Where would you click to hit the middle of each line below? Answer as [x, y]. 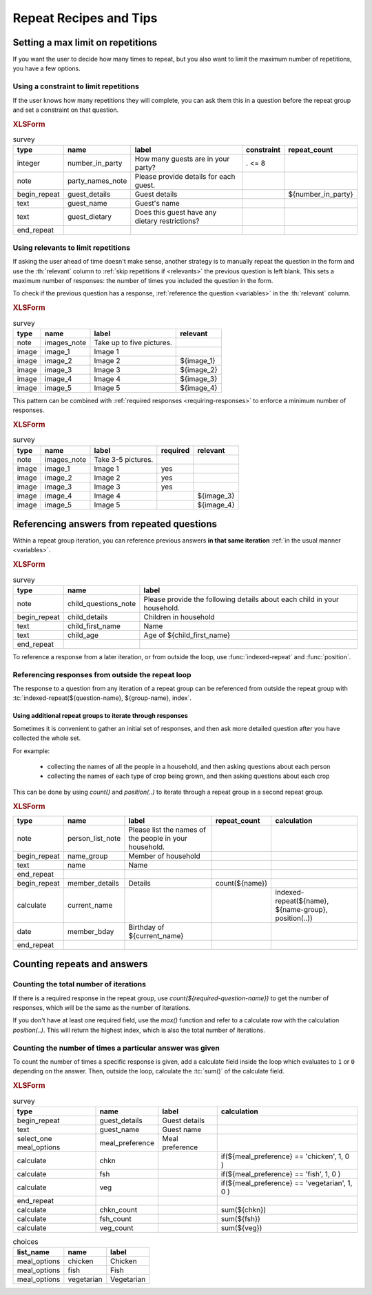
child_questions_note [102, 603]
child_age [83, 635]
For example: [31, 751]
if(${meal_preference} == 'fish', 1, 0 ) [281, 1174]
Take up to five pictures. [133, 342]
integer [29, 164]
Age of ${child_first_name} [187, 635]
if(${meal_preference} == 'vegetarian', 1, [287, 1182]
